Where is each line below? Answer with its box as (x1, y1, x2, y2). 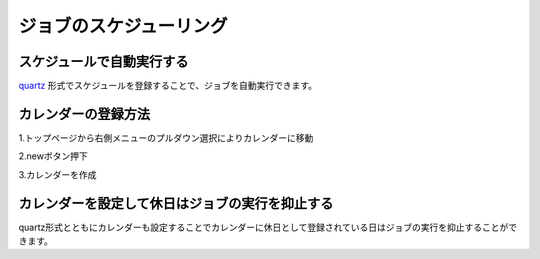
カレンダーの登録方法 (18, 105, 150, 122)
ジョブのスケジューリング (18, 15, 229, 37)
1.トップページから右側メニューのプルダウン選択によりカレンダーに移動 (18, 131, 314, 144)
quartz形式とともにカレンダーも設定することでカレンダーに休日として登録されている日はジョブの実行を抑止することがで (18, 221, 518, 233)
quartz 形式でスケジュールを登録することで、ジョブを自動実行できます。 (18, 80, 318, 92)
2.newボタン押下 (18, 150, 89, 162)
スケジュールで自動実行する (18, 53, 189, 70)
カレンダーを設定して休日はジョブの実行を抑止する (18, 195, 334, 212)
